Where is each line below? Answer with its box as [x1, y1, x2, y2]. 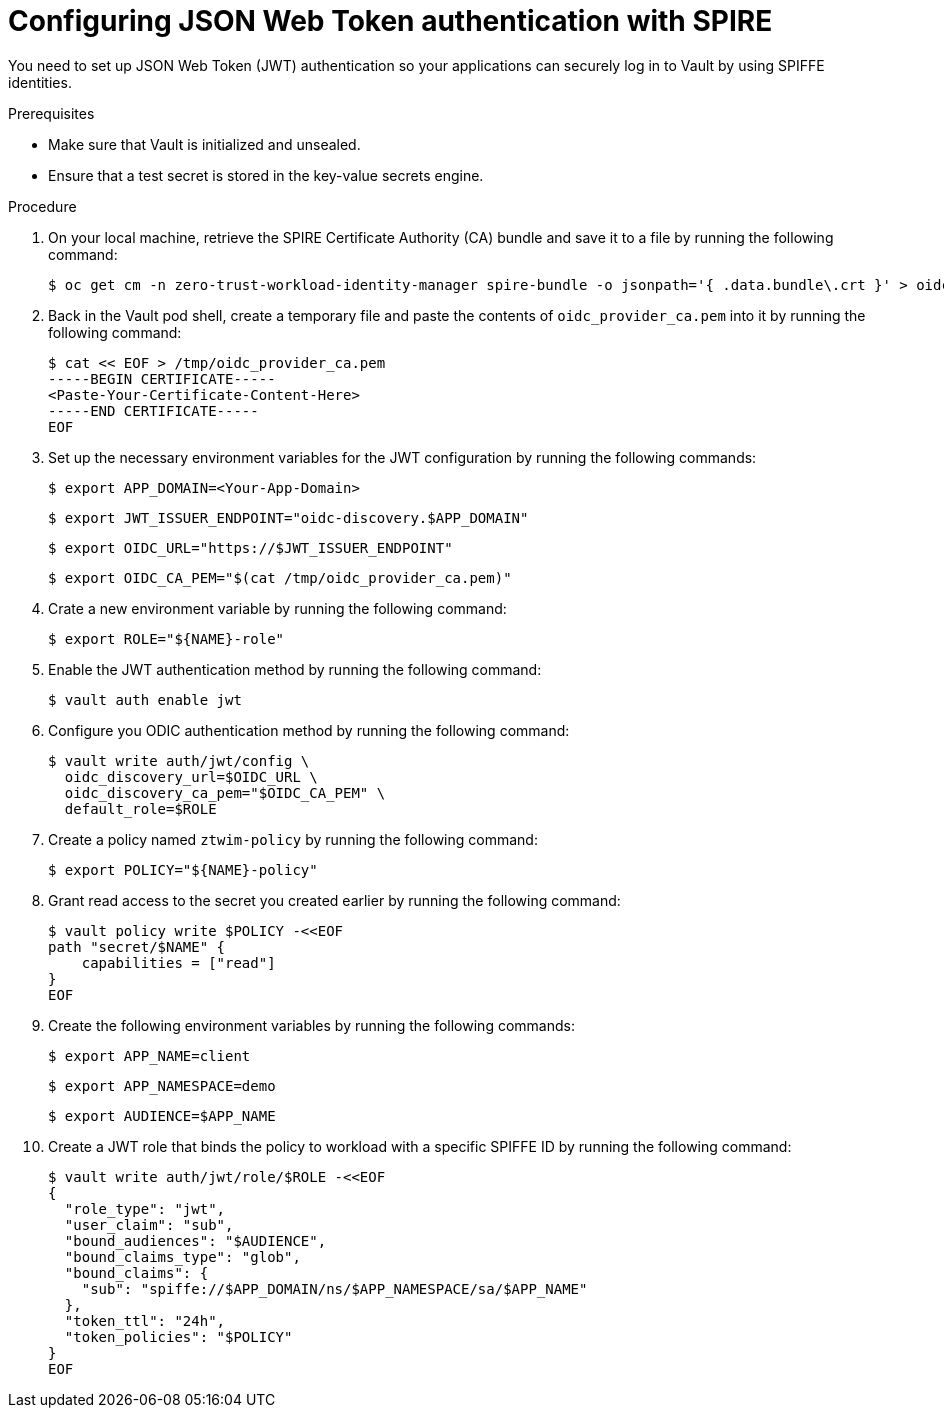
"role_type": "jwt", [64, 1200, 226, 1217]
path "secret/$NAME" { [48, 938, 226, 955]
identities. [8, 73, 72, 91]
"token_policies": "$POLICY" [64, 1328, 293, 1345]
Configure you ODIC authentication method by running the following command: [48, 721, 570, 739]
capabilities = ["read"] [81, 954, 276, 971]
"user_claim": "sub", [64, 1216, 234, 1233]
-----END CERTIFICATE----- [48, 402, 259, 419]
